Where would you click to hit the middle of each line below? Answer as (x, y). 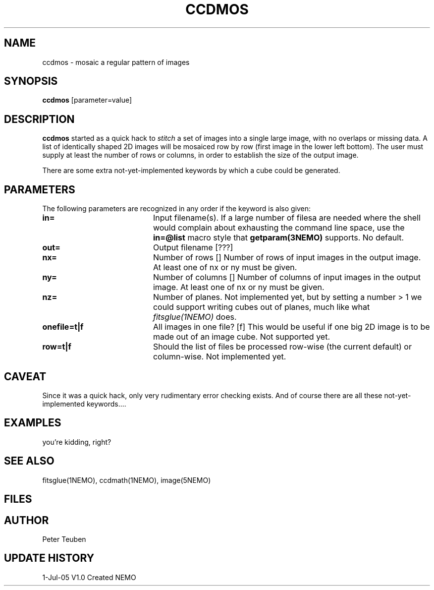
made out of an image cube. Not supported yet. (241, 337)
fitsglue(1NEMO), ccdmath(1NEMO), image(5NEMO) (127, 480)
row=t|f (57, 347)
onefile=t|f (63, 327)
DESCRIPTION (39, 119)
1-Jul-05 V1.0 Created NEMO (89, 577)
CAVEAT (25, 376)
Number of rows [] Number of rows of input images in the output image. (287, 258)
